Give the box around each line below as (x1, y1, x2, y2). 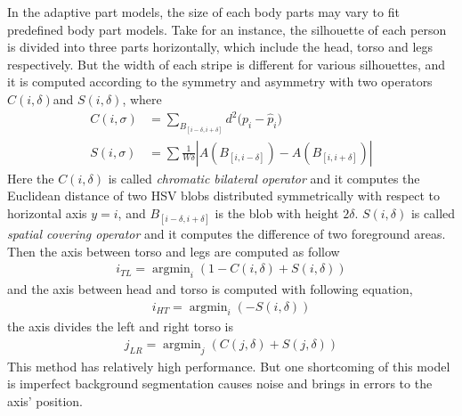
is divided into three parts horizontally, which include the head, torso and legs (7, 37, 434, 56)
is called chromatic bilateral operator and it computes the (108, 168, 420, 187)
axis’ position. (7, 391, 83, 410)
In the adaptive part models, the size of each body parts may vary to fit (7, 3, 400, 20)
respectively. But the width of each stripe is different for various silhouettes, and (7, 54, 446, 73)
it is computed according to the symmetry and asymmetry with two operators (7, 72, 433, 91)
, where (122, 89, 162, 108)
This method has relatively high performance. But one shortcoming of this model (7, 356, 450, 375)
